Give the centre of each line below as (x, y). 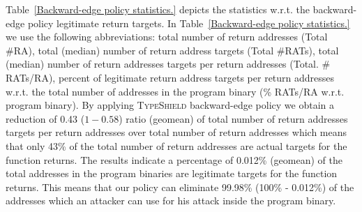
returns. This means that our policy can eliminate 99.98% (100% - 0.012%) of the (180, 187)
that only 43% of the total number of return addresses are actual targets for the (176, 145)
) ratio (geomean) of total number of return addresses (233, 118)
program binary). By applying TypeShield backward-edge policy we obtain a (170, 105)
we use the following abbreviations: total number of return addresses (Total (167, 37)
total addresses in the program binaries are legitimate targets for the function (172, 173)
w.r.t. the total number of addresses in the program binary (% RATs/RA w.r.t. (175, 91)
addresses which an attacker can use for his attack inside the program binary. (171, 200)
